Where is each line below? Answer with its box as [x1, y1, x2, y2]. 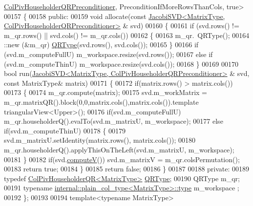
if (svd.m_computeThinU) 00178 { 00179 [4, 125, 126, 135]
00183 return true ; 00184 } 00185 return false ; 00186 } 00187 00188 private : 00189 [4, 164, 250, 174]
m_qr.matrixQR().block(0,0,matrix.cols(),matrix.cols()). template [4, 96, 199, 107]
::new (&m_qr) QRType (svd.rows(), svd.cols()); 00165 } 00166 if [4, 39, 199, 50]
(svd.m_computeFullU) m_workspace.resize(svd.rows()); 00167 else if [4, 49, 213, 59]
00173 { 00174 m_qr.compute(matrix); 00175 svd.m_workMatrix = [4, 87, 207, 97]
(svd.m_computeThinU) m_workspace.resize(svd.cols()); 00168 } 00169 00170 [4, 58, 238, 69]
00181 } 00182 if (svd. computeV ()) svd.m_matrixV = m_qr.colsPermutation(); [4, 154, 240, 164]
